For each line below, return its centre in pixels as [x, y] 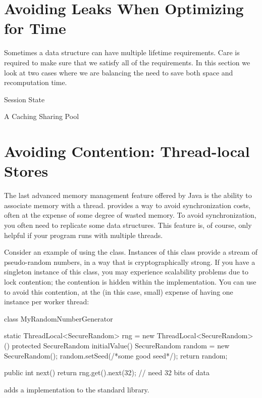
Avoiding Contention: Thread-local [127, 151]
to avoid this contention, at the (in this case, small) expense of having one [119, 291]
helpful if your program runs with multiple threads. [84, 235]
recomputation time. [36, 82]
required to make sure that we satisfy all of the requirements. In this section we [127, 62]
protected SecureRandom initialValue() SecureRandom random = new [121, 345]
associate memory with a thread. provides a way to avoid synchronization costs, [127, 205]
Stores [26, 171]
